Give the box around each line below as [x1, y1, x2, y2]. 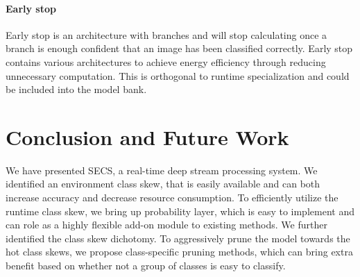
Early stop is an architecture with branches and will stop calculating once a [6, 27, 327, 42]
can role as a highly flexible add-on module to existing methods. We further [6, 217, 327, 232]
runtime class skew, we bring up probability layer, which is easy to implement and [6, 203, 354, 218]
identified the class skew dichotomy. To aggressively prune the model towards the [6, 230, 350, 245]
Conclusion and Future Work [6, 122, 289, 151]
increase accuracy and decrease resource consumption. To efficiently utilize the [6, 190, 338, 205]
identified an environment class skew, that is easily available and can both [6, 176, 320, 191]
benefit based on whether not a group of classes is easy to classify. [6, 258, 286, 273]
